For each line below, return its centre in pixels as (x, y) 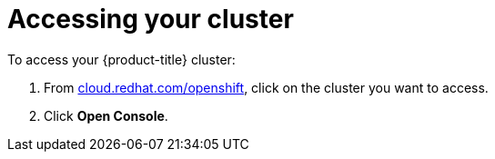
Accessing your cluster (151, 19)
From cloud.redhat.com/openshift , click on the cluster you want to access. (266, 87)
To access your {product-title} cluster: (121, 59)
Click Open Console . (106, 115)
